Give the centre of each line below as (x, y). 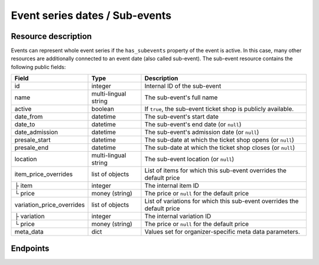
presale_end (32, 148)
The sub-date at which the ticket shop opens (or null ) (219, 140)
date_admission (36, 132)
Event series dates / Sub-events (91, 15)
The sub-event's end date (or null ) (193, 125)
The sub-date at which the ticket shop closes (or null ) (220, 148)
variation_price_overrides (50, 205)
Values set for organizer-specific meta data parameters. (222, 232)
